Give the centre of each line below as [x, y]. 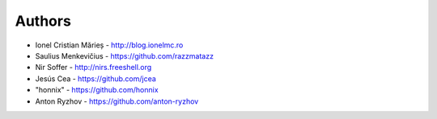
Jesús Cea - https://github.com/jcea [96, 78]
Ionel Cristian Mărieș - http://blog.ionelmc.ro [109, 45]
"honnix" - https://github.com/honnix [97, 90]
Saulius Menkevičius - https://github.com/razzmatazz [125, 55]
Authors [43, 21]
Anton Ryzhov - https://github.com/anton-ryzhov [117, 101]
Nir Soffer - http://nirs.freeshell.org [93, 68]
